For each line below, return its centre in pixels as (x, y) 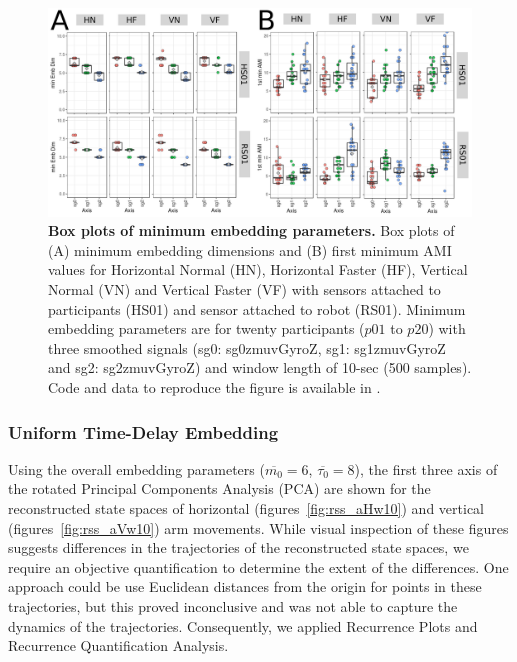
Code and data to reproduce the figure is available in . (214, 387)
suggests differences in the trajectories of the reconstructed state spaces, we (238, 547)
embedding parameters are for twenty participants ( (206, 328)
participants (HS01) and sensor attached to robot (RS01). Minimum (257, 308)
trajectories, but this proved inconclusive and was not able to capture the (233, 606)
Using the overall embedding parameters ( (136, 468)
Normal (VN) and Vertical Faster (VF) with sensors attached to (244, 289)
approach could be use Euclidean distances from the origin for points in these (245, 586)
